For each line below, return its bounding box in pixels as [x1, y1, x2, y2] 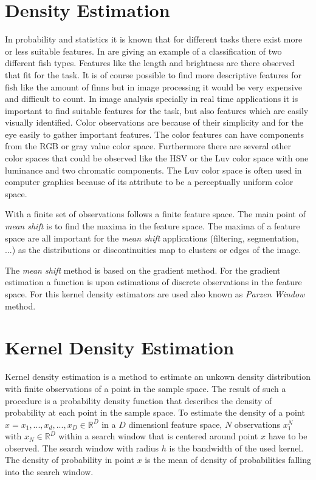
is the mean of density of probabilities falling [145, 453, 311, 466]
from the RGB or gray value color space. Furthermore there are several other [5, 140, 292, 152]
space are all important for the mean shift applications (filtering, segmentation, [5, 231, 299, 244]
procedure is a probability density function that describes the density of [5, 394, 272, 407]
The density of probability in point [5, 453, 134, 466]
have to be [268, 430, 307, 442]
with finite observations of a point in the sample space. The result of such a [5, 382, 286, 394]
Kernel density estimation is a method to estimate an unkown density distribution [5, 370, 311, 383]
